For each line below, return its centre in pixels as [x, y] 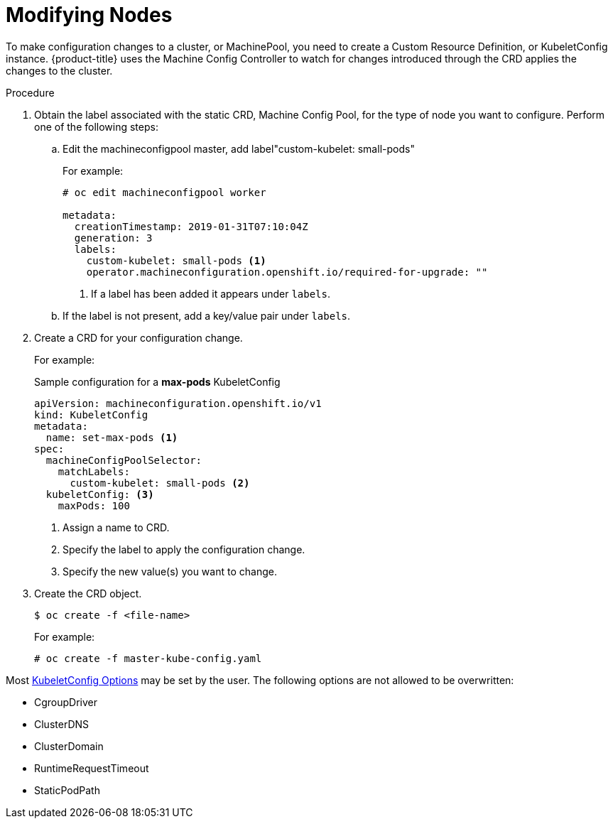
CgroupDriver [66, 702]
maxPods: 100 [94, 505]
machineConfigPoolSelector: [124, 460]
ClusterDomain [69, 746]
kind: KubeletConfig [91, 414]
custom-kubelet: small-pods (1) [176, 260]
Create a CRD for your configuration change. [139, 337]
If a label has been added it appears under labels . [211, 293]
